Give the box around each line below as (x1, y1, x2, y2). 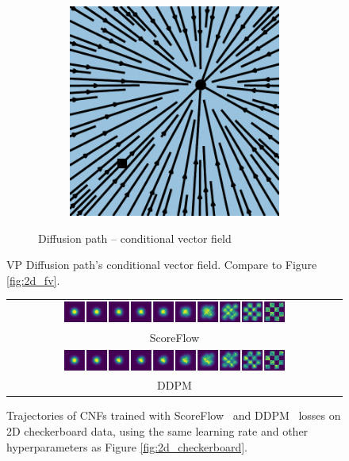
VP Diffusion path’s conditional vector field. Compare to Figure (6, 256, 317, 273)
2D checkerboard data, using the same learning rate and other (6, 423, 309, 440)
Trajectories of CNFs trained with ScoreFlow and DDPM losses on (6, 407, 341, 424)
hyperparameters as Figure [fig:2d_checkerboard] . (6, 438, 247, 455)
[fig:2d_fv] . (6, 271, 60, 288)
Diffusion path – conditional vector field (38, 229, 232, 246)
